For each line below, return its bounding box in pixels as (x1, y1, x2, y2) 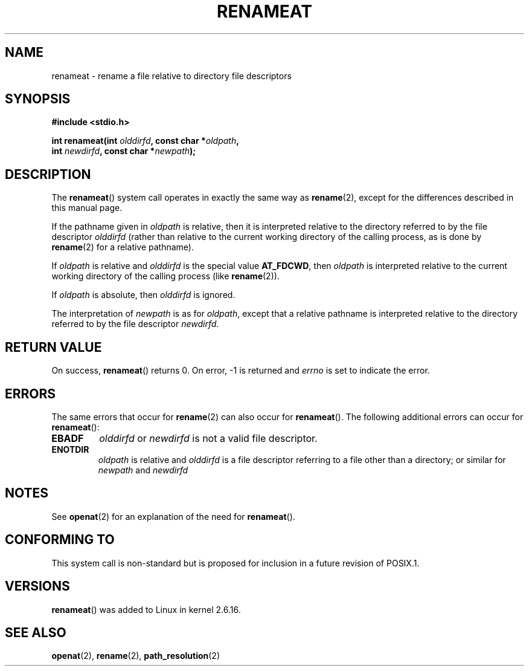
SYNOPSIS (5, 91, 71, 107)
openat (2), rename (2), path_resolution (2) (51, 650, 220, 661)
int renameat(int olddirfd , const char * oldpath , (51, 135, 239, 146)
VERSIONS (5, 579, 70, 594)
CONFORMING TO (5, 532, 115, 548)
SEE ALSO (5, 624, 66, 640)
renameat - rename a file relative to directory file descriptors (51, 70, 292, 81)
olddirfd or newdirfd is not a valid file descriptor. (99, 432, 318, 444)
